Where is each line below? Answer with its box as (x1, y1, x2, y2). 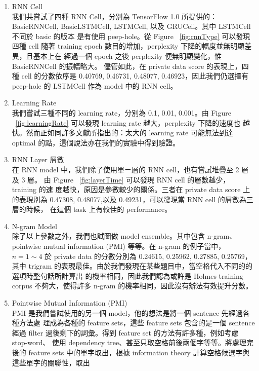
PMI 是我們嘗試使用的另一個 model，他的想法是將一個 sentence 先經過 (12, 307, 243, 318)
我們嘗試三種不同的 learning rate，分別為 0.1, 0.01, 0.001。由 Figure (12, 107, 231, 118)
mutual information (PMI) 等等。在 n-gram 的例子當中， (43, 241, 226, 251)
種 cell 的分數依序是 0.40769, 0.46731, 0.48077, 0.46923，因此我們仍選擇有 (12, 70, 249, 81)
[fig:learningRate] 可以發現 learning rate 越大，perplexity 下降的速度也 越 (15, 117, 250, 128)
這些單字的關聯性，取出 (12, 357, 90, 367)
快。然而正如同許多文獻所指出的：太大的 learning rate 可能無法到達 (12, 127, 233, 138)
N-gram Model (12, 220, 57, 231)
